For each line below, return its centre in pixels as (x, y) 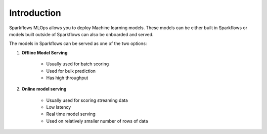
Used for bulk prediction (71, 71)
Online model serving (44, 89)
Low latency (59, 107)
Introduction (35, 13)
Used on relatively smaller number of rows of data (97, 121)
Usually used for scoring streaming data (87, 100)
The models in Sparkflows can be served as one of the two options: (78, 44)
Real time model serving (71, 114)
